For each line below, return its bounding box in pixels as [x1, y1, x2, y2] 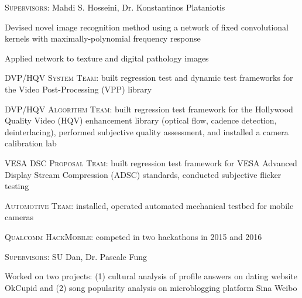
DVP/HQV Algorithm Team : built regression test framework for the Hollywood [5, 102, 293, 115]
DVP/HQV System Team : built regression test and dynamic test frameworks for [5, 71, 293, 84]
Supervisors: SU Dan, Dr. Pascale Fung [5, 250, 147, 262]
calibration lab [5, 137, 57, 149]
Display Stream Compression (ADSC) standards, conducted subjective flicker [5, 168, 282, 180]
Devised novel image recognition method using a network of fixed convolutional [5, 20, 289, 33]
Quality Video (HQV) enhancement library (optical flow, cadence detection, [5, 114, 277, 126]
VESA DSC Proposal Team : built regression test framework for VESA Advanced [5, 156, 297, 169]
